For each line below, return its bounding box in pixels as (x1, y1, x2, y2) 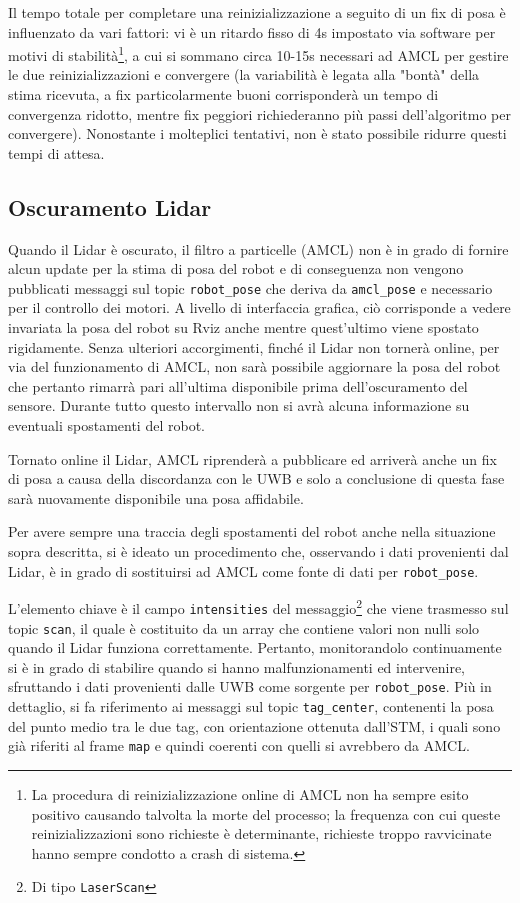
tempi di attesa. (8, 142, 105, 163)
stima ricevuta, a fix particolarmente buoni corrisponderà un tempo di (8, 84, 439, 105)
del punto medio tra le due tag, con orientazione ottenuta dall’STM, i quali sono (8, 715, 501, 736)
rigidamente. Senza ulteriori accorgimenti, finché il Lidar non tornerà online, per (8, 336, 500, 357)
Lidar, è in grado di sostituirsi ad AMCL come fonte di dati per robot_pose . (8, 560, 479, 581)
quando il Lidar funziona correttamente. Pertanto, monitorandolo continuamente (8, 637, 502, 658)
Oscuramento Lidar (8, 191, 212, 222)
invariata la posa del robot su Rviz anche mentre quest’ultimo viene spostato (8, 317, 479, 338)
